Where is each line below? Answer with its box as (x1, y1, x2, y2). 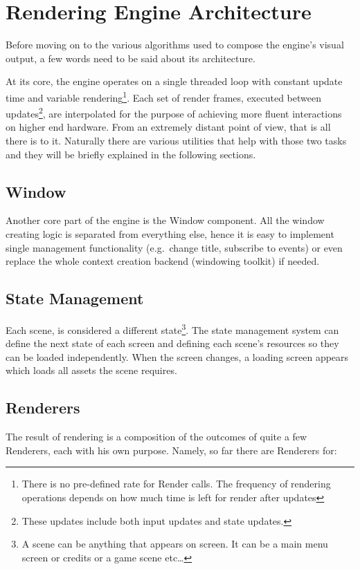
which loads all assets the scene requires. (6, 363, 177, 377)
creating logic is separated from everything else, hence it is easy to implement (6, 226, 334, 241)
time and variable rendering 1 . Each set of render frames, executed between (6, 88, 321, 104)
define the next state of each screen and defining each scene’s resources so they (6, 336, 339, 351)
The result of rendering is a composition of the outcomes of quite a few (6, 429, 307, 444)
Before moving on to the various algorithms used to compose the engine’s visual (6, 37, 344, 52)
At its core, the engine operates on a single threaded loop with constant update (6, 74, 343, 88)
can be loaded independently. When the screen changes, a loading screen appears (6, 349, 349, 364)
